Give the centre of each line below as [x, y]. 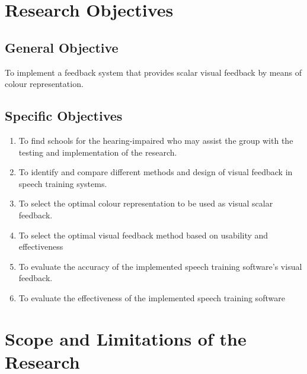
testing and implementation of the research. [98, 152]
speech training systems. [63, 183]
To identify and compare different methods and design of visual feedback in [156, 172]
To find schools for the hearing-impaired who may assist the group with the [156, 140]
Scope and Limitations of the [126, 338]
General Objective [62, 47]
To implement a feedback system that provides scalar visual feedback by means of [153, 72]
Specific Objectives [64, 116]
